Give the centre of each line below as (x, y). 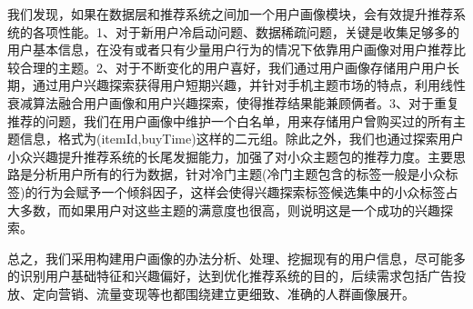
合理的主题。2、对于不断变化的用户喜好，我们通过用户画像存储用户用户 (233, 67)
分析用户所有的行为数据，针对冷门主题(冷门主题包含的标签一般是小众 (239, 174)
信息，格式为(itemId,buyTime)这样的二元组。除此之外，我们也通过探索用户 (242, 139)
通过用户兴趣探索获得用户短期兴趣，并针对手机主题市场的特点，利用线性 (249, 85)
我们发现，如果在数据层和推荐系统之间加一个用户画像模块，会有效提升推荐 (230, 14)
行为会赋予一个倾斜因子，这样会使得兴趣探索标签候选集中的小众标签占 (248, 191)
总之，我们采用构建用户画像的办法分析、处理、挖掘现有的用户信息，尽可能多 (236, 258)
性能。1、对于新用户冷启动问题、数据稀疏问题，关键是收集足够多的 (258, 31)
